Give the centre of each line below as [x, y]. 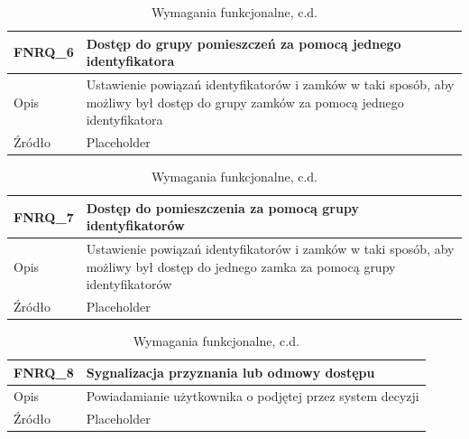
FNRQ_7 [44, 216]
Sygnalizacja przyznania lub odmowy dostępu [230, 372]
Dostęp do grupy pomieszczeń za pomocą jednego [244, 43]
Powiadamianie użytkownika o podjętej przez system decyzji [253, 395]
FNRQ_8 [44, 372]
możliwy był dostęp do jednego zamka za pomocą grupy [241, 266]
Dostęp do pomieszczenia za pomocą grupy [222, 207]
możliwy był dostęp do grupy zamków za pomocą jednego [245, 102]
